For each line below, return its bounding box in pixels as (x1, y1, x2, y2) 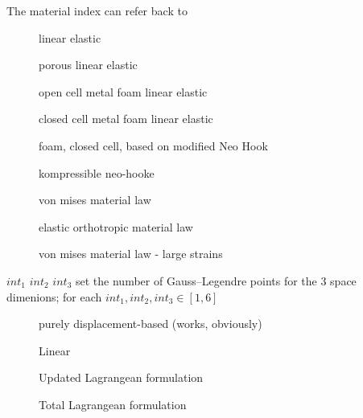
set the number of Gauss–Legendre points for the (76, 272, 317, 289)
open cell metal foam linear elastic (39, 83, 208, 100)
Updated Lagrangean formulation (39, 369, 204, 386)
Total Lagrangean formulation (39, 395, 187, 412)
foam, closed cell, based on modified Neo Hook (39, 137, 268, 154)
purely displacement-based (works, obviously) (39, 315, 262, 332)
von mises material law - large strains (39, 245, 223, 262)
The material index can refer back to (6, 2, 188, 18)
